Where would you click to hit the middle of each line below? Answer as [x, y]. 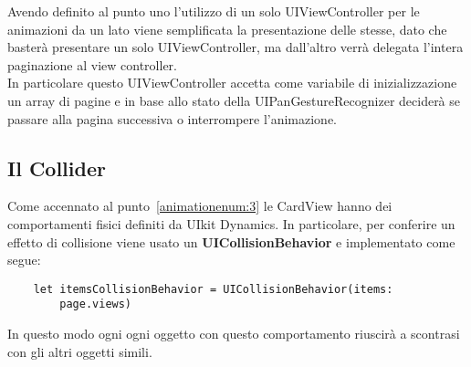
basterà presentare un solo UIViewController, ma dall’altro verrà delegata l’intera [235, 47]
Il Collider [57, 168]
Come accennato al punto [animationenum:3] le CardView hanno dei [200, 206]
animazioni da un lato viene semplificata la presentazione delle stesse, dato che [227, 29]
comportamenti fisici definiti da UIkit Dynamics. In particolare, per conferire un [231, 223]
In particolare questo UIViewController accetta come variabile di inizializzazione [232, 83]
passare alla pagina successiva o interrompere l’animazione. [173, 118]
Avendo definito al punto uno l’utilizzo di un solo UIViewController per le [214, 11]
